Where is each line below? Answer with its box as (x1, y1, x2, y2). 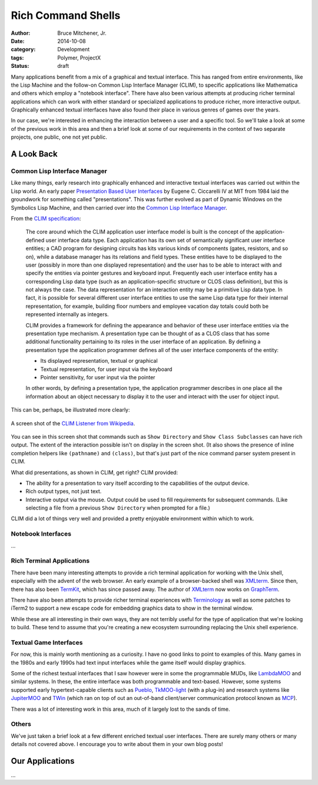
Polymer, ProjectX (57, 54, 101, 61)
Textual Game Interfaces (11, 638, 83, 646)
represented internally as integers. (25, 311, 109, 318)
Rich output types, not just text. (25, 488, 102, 495)
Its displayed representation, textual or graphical (40, 357, 158, 364)
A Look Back (11, 149, 58, 159)
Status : (11, 63, 29, 70)
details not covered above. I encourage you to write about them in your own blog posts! (11, 741, 223, 748)
